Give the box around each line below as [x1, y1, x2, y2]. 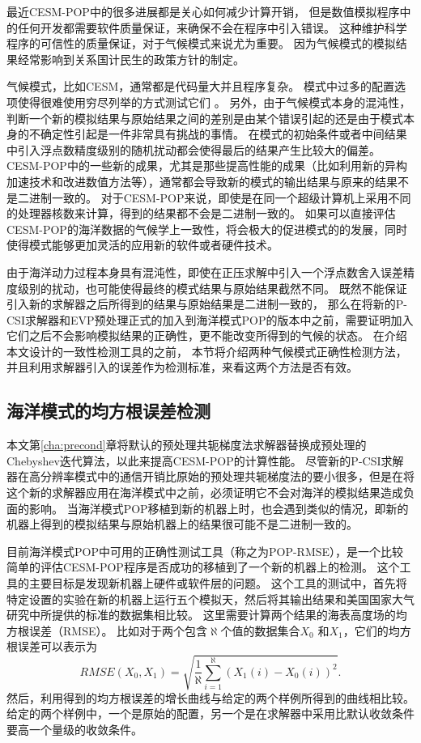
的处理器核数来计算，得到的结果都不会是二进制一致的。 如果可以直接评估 [6, 205, 396, 222]
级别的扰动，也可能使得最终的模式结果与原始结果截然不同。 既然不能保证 [17, 279, 407, 296]
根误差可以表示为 [6, 638, 97, 655]
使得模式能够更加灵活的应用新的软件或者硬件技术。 [6, 236, 279, 253]
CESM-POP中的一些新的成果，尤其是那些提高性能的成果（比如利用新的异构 [6, 157, 407, 174]
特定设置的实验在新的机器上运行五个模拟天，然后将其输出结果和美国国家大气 [6, 590, 415, 607]
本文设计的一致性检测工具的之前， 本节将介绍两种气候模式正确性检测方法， [6, 342, 407, 359]
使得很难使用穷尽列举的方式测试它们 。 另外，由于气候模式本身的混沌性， [17, 93, 411, 110]
